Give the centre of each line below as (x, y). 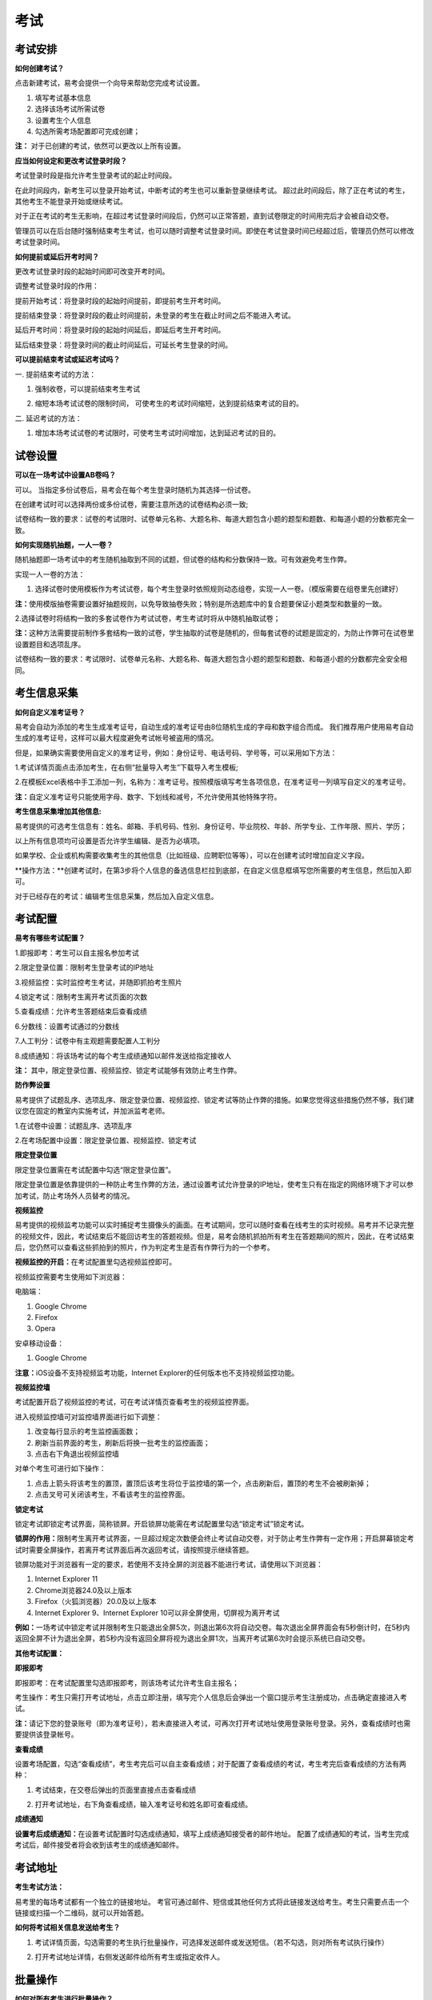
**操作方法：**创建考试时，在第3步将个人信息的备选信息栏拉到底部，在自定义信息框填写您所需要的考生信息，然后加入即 (213, 870)
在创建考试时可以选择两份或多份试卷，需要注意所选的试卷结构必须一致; (132, 504)
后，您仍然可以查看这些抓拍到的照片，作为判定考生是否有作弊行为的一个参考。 (144, 1247)
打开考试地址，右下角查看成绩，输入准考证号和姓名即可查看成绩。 (143, 1805)
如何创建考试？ (39, 69)
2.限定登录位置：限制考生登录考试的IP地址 (84, 967)
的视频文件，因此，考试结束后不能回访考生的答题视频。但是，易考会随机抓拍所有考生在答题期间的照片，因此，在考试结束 (214, 1236)
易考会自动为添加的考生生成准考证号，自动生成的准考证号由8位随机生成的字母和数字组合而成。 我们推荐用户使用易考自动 (214, 726)
